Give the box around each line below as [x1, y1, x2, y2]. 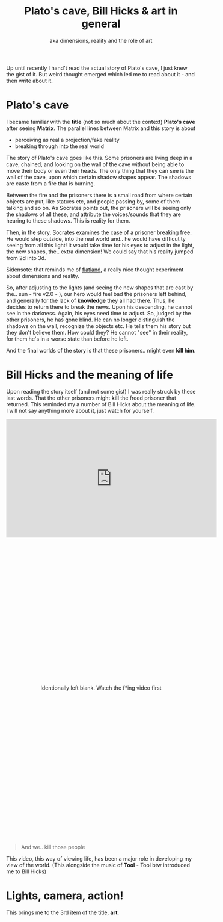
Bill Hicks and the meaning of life [6, 368, 173, 382]
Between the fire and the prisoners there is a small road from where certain [6, 191, 192, 199]
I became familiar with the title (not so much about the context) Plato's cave [6, 118, 195, 125]
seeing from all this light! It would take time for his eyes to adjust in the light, [6, 241, 194, 249]
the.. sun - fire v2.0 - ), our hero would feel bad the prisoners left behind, [6, 290, 187, 297]
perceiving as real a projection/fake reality [14, 136, 120, 143]
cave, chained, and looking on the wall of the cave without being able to [6, 161, 185, 168]
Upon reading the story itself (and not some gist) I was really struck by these [6, 388, 197, 395]
